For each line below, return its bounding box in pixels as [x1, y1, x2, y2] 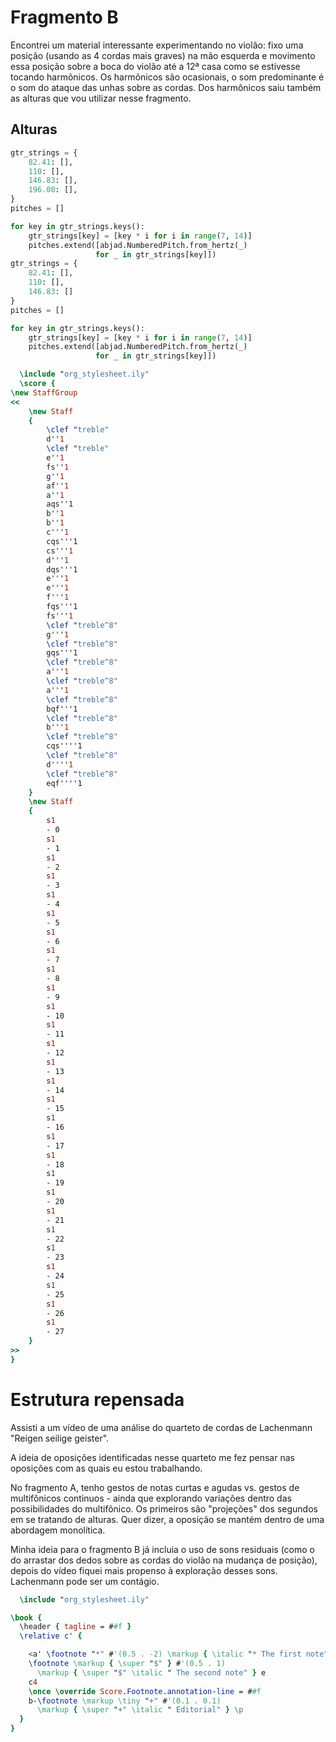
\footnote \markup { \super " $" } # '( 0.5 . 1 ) [28, 1659, 226, 1669]
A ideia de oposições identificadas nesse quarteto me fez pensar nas [10, 1451, 295, 1463]
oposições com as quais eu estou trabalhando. [10, 1462, 203, 1474]
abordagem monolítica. [10, 1524, 106, 1536]
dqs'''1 [46, 564, 78, 575]
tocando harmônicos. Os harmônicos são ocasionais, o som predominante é [10, 71, 325, 83]
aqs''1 [46, 499, 74, 510]
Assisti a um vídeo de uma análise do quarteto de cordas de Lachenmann [10, 1421, 313, 1433]
